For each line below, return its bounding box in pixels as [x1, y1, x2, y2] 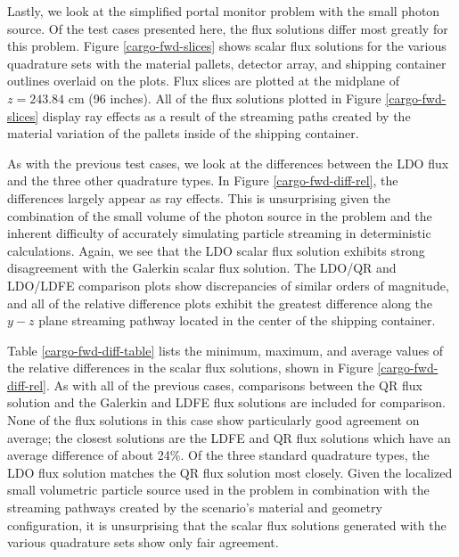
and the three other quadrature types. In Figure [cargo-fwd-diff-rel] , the [7, 171, 398, 190]
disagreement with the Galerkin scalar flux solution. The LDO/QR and [7, 258, 397, 277]
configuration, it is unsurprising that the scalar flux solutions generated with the [7, 515, 447, 534]
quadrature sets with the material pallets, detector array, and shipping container [7, 53, 447, 72]
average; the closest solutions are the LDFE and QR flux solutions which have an [7, 428, 451, 446]
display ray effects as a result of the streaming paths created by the [42, 106, 411, 125]
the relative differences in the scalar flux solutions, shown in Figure [7, 358, 373, 377]
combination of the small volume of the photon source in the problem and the [7, 206, 432, 225]
